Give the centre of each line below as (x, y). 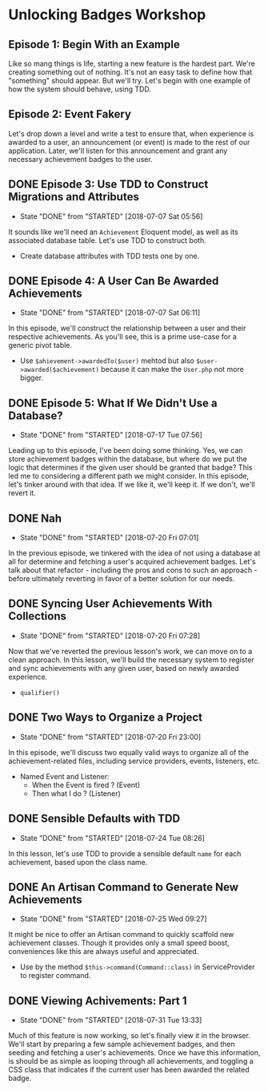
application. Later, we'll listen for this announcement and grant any (118, 151)
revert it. (22, 493)
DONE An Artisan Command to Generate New (123, 887)
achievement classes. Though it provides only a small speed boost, (119, 943)
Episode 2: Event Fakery (70, 114)
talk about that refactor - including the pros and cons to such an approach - (133, 570)
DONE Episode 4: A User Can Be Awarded (114, 281)
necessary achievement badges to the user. (81, 159)
